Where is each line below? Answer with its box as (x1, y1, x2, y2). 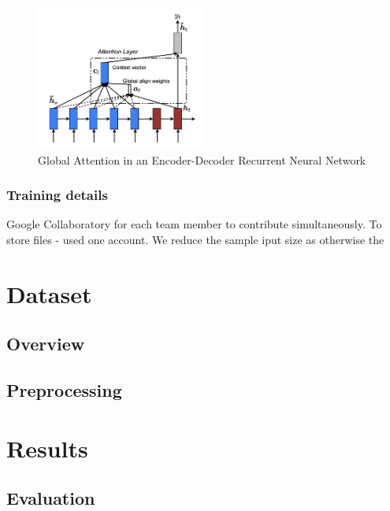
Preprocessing (6, 378, 122, 402)
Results (6, 431, 88, 464)
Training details (6, 185, 108, 205)
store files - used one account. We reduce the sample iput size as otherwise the (6, 231, 384, 247)
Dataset (6, 277, 92, 309)
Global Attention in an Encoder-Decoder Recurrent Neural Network (38, 151, 366, 168)
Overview (6, 331, 85, 356)
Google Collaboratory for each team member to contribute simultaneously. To (6, 216, 382, 232)
